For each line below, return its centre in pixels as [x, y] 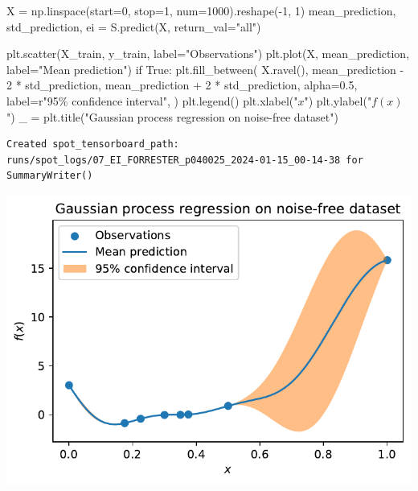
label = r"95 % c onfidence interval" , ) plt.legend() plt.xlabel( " [152, 100]
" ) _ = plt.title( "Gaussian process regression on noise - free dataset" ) [172, 116]
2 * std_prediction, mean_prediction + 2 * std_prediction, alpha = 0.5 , [182, 85]
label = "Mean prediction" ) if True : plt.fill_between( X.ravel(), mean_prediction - [205, 69]
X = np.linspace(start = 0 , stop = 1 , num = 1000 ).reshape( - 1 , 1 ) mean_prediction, [201, 10]
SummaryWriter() [50, 176]
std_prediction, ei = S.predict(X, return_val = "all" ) [134, 26]
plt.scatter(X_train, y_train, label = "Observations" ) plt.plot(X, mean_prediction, [208, 54]
